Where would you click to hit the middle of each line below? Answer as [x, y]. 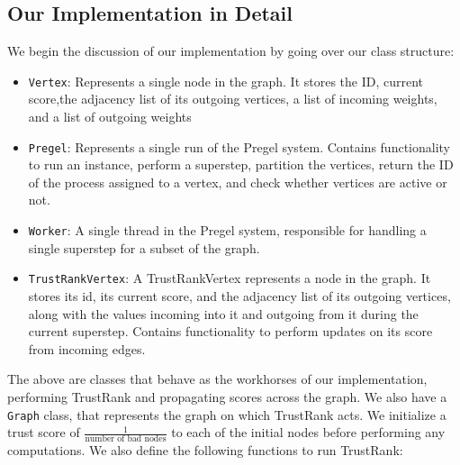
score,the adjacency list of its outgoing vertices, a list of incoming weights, [233, 99]
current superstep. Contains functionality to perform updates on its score [230, 331]
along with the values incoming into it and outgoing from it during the [223, 313]
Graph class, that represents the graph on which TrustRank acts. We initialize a [227, 414]
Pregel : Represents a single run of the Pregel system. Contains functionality [239, 146]
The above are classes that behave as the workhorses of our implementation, [217, 379]
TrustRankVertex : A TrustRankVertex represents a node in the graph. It [230, 278]
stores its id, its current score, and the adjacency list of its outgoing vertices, [239, 295]
